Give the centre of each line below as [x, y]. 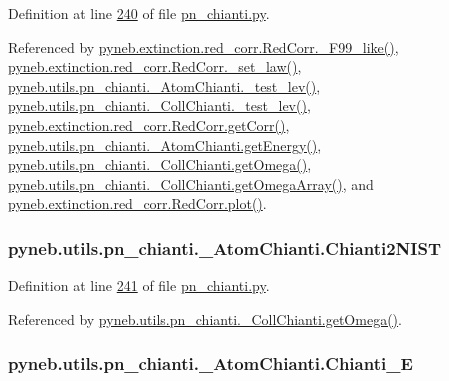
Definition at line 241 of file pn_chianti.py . [139, 285]
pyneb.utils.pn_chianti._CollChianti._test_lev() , [159, 105]
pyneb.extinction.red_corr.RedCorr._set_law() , [155, 66]
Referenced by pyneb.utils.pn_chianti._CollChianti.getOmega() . [205, 318]
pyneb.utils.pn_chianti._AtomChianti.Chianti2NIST [224, 247]
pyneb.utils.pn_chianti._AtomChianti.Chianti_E [210, 363]
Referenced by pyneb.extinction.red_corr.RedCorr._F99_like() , [203, 46]
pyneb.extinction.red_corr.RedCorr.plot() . [137, 203]
